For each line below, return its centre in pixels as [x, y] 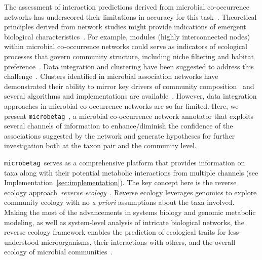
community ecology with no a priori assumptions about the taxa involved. [119, 202]
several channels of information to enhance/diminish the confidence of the [119, 126]
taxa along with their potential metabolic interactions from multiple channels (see [131, 172]
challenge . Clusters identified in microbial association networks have [111, 76]
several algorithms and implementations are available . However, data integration [130, 96]
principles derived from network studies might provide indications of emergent [125, 27]
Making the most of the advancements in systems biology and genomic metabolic [130, 212]
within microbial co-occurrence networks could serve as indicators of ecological [126, 46]
